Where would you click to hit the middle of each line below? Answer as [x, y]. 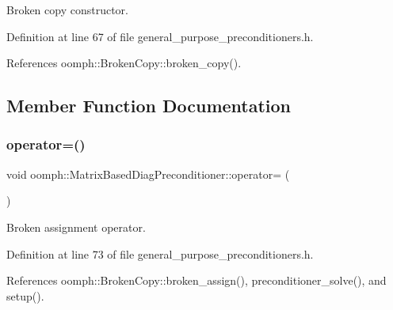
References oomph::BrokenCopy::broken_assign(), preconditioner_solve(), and [196, 280]
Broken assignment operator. [76, 227]
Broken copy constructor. [67, 9]
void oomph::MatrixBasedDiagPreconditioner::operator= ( [148, 174]
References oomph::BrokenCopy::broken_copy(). [124, 63]
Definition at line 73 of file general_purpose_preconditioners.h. [160, 253]
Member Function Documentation [149, 106]
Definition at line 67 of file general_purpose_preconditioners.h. [160, 36]
